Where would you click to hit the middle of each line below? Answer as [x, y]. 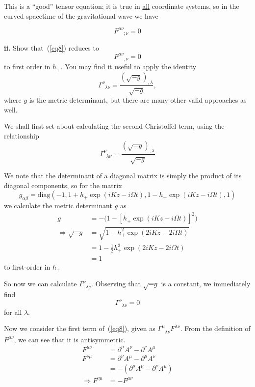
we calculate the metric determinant [58, 206]
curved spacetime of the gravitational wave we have [81, 15]
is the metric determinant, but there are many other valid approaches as [138, 100]
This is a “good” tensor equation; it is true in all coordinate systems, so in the [122, 6]
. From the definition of [215, 328]
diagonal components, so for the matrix [63, 185]
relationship [22, 136]
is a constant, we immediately [206, 284]
